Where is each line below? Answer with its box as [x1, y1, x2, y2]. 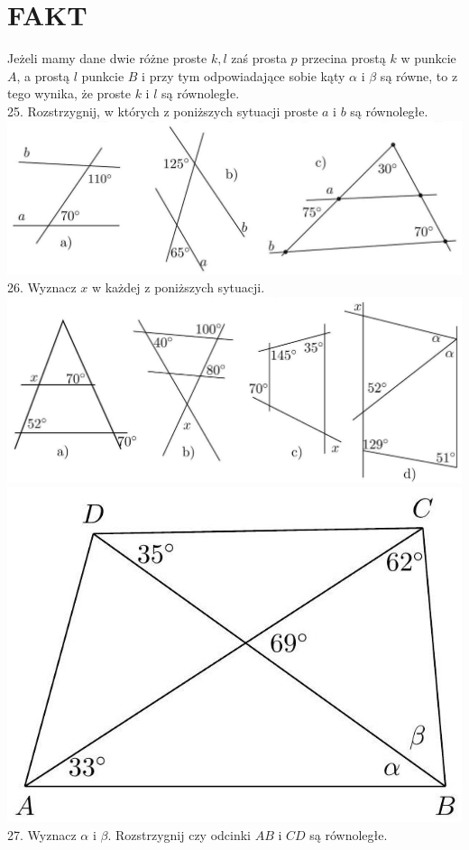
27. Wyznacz [7, 825, 77, 844]
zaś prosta [231, 49, 287, 68]
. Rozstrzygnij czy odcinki [107, 825, 251, 844]
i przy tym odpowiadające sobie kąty [142, 66, 345, 85]
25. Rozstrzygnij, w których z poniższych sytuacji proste [7, 101, 318, 120]
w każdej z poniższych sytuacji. [91, 278, 265, 297]
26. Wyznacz [7, 278, 77, 297]
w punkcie [400, 49, 456, 68]
